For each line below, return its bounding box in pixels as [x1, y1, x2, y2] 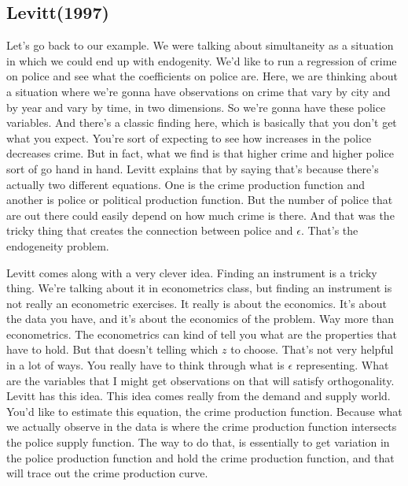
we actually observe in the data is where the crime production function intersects [6, 418, 397, 435]
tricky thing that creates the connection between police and [6, 222, 293, 239]
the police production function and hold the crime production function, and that [6, 449, 395, 466]
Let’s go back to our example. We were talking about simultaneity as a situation [6, 37, 394, 54]
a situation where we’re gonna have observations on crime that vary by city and [6, 83, 391, 99]
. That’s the [300, 222, 358, 239]
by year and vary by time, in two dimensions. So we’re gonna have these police [6, 98, 386, 115]
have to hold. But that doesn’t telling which [6, 341, 219, 358]
